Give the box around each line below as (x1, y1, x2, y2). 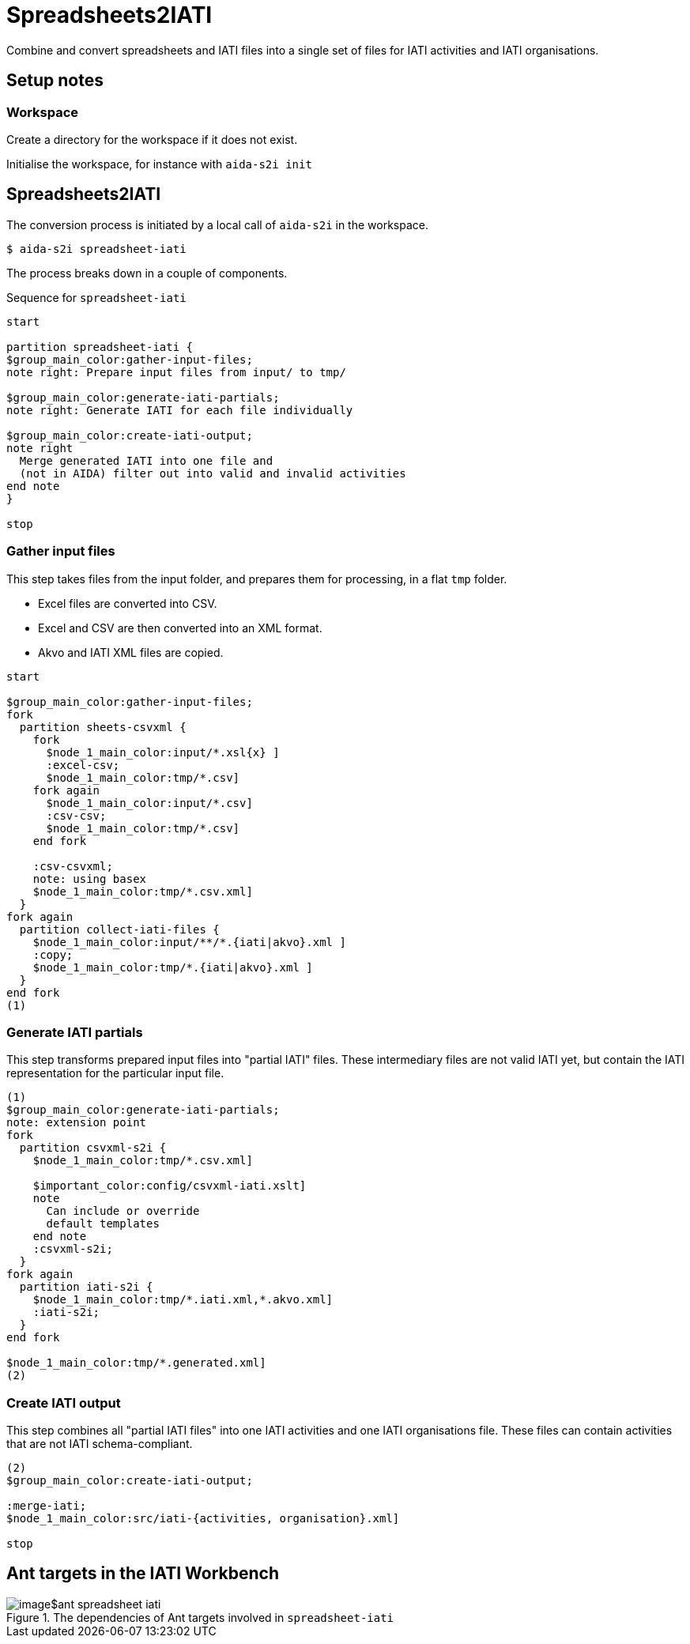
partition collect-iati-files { (19, 922, 220, 936)
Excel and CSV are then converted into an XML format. (38, 620, 322, 635)
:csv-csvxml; (32, 859, 113, 873)
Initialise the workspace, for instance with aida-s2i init (6, 156, 312, 171)
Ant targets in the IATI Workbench (6, 1563, 280, 1584)
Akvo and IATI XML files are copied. (38, 645, 224, 659)
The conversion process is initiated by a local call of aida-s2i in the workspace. (6, 217, 428, 232)
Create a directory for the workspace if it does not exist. (6, 132, 298, 146)
